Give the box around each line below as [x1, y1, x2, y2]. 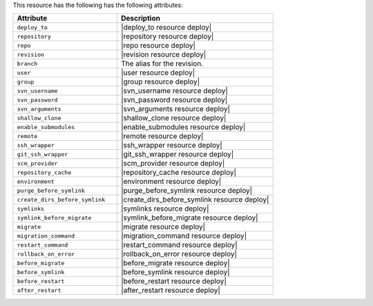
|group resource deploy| [121, 77, 200, 86]
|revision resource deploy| [121, 50, 207, 59]
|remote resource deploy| [121, 131, 204, 141]
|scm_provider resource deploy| [121, 159, 225, 169]
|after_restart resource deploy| [121, 285, 221, 295]
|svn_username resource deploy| [121, 86, 228, 96]
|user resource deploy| [121, 68, 195, 77]
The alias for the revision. [121, 59, 204, 68]
